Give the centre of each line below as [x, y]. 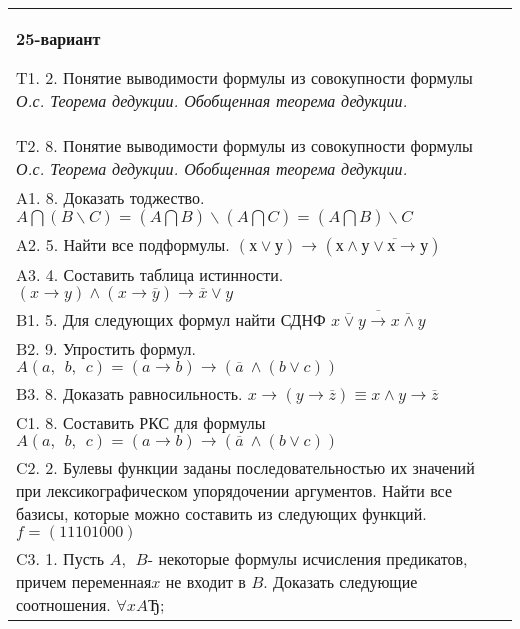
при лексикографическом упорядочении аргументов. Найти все [234, 490]
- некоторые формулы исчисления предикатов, [307, 558]
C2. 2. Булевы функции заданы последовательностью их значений [245, 467]
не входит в [205, 581]
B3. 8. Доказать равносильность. [129, 393]
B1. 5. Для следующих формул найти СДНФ [171, 319]
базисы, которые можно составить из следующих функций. [221, 513]
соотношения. [63, 604]
